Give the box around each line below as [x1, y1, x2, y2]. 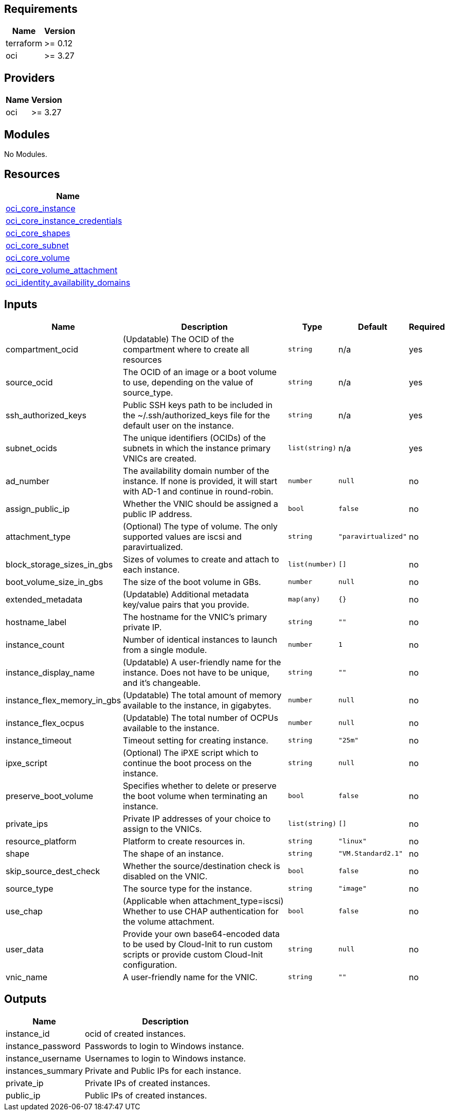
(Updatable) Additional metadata [123, 589, 249, 599]
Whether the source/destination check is [123, 860, 280, 871]
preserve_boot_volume [6, 790, 93, 801]
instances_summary [6, 1065, 83, 1076]
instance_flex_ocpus [6, 717, 84, 728]
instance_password [6, 1040, 81, 1051]
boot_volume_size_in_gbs [6, 576, 103, 587]
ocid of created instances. [84, 1028, 186, 1039]
